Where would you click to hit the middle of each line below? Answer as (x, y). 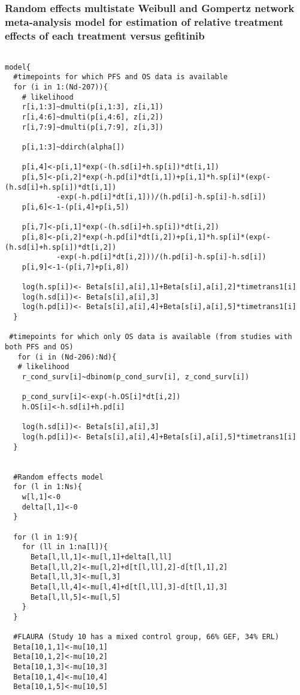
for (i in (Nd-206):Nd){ (67, 357)
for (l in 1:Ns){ (48, 487)
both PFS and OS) (39, 347)
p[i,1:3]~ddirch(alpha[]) (73, 147)
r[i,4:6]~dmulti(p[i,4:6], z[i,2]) (93, 117)
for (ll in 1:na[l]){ (65, 547)
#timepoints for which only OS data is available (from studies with (151, 337)
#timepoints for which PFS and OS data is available (121, 77)
